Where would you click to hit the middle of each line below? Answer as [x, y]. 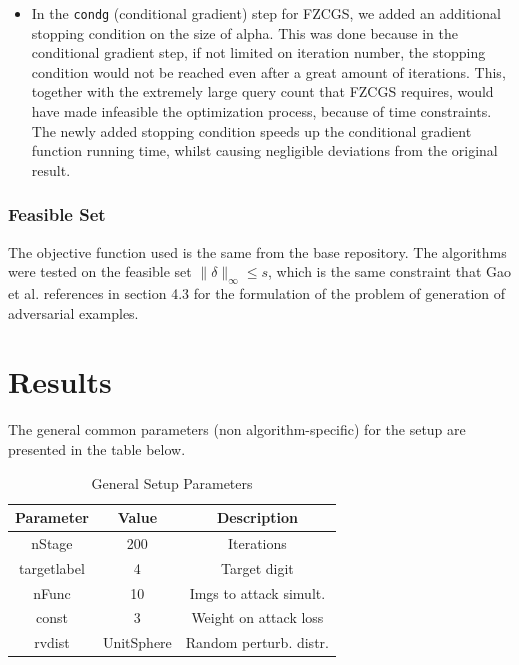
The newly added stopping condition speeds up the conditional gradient [251, 130]
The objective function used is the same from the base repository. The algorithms [257, 251]
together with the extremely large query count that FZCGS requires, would [262, 91]
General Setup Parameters [172, 482]
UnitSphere [137, 642]
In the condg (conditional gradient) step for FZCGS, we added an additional [266, 13]
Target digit [257, 567]
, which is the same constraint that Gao [389, 271]
